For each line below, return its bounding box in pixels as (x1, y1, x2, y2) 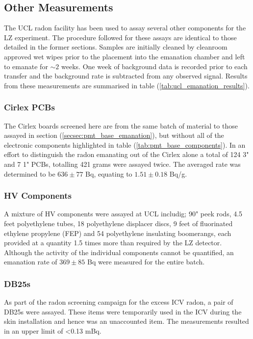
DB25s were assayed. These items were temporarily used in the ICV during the (4, 306, 242, 316)
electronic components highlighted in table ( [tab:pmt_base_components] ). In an (4, 139, 246, 150)
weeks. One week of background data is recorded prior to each (61, 61, 248, 71)
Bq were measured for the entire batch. (87, 257, 205, 267)
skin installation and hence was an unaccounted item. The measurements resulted (4, 316, 249, 326)
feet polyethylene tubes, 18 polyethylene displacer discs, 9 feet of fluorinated (4, 218, 233, 228)
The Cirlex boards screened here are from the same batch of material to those (4, 120, 238, 130)
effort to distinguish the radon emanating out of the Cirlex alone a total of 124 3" (4, 149, 249, 159)
